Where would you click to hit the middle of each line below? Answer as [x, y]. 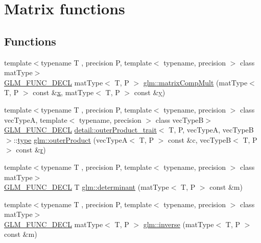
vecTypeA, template [36, 119]
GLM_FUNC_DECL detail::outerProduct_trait [80, 130]
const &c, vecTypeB [199, 139]
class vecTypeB [180, 119]
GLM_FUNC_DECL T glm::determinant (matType [87, 187]
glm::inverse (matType [179, 224]
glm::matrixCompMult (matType [195, 82]
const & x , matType [63, 92]
